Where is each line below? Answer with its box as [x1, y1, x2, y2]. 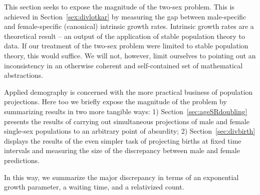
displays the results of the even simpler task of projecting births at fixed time [4, 135, 241, 146]
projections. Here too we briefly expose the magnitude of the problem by [4, 96, 227, 107]
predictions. [4, 155, 40, 165]
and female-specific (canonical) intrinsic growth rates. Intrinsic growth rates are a [4, 21, 254, 31]
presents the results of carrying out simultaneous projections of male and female [4, 116, 249, 126]
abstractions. [4, 70, 43, 80]
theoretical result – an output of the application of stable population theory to [4, 30, 245, 41]
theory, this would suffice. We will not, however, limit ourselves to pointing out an [4, 50, 256, 60]
